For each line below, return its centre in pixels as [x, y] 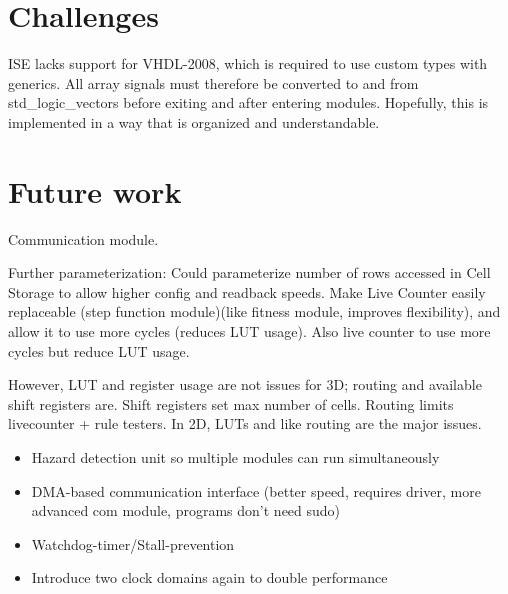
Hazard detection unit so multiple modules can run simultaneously [235, 456]
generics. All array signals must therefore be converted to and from [213, 82]
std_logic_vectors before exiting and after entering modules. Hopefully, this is [248, 102]
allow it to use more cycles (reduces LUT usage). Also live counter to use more [249, 331]
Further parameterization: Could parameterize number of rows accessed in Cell [249, 272]
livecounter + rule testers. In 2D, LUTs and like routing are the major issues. [245, 423]
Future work [95, 190]
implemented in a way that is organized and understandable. [194, 121]
